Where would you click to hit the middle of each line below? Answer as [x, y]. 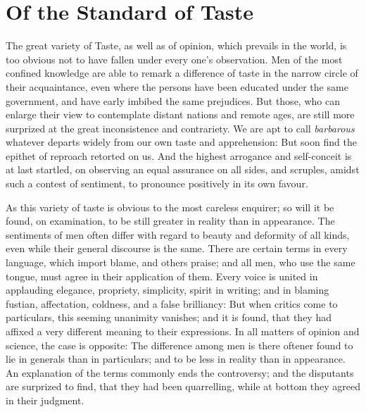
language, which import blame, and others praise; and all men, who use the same [181, 262]
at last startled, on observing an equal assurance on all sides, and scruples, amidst [183, 169]
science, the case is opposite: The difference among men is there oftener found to [179, 345]
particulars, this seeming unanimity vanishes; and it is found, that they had [169, 317]
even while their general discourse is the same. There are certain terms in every [177, 248]
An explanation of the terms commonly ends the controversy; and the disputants [180, 372]
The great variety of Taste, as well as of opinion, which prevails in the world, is [176, 45]
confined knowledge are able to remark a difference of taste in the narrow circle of [182, 73]
